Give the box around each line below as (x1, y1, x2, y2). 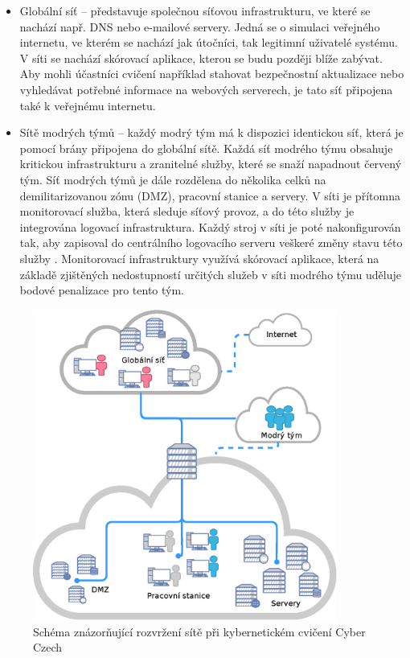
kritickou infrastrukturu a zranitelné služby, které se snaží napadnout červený (19, 155, 402, 172)
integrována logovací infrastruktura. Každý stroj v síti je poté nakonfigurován (19, 218, 401, 235)
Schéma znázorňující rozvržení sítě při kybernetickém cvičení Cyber (33, 623, 366, 639)
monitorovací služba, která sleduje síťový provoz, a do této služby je (19, 203, 355, 220)
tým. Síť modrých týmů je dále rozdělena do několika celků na (19, 171, 326, 187)
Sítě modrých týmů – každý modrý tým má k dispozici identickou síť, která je (19, 124, 404, 141)
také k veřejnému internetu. (19, 97, 156, 113)
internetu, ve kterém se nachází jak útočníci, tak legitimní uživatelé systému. (19, 34, 398, 51)
